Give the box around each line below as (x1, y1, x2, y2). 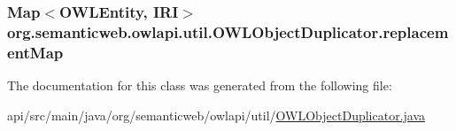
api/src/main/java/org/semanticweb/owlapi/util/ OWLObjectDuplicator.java (7, 105, 426, 124)
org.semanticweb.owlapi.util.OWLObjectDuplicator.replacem (7, 20, 449, 42)
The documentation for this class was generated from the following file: (7, 76, 392, 95)
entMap (7, 41, 64, 63)
